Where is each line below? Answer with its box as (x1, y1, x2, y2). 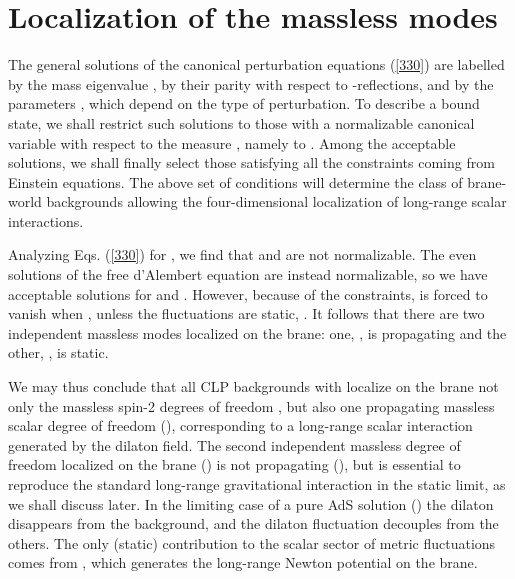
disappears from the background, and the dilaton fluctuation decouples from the (8, 513, 499, 534)
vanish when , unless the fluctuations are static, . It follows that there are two (8, 303, 485, 324)
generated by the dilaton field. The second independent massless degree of (8, 434, 461, 455)
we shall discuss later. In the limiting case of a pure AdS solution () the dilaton (8, 493, 494, 514)
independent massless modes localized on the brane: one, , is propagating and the (8, 322, 507, 343)
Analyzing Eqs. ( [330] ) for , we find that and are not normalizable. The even (8, 244, 477, 265)
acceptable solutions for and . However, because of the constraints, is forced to (8, 283, 488, 304)
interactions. (8, 210, 84, 231)
